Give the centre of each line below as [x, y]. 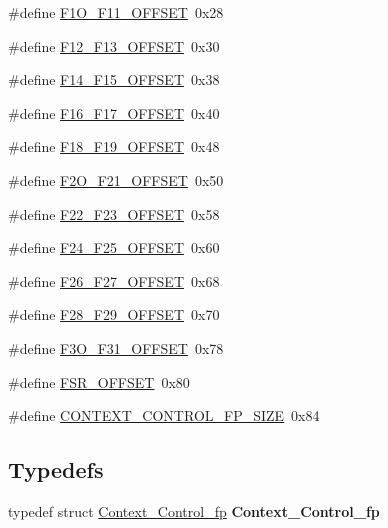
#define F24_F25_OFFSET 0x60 [114, 247]
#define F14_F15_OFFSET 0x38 [114, 79]
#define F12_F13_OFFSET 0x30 [114, 45]
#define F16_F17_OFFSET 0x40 [114, 112]
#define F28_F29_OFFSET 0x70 [114, 314]
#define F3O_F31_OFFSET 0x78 [116, 347]
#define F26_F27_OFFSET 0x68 [114, 280]
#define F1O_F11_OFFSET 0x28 [116, 12]
